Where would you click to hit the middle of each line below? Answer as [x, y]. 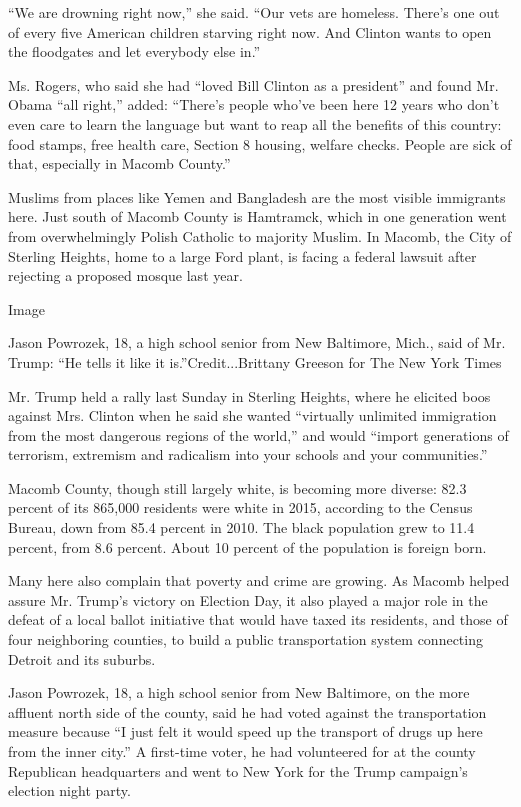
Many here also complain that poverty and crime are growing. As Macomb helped [259, 580]
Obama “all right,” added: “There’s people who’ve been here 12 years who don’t [254, 104]
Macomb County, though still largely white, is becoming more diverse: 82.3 [237, 487]
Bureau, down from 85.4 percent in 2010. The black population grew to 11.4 [241, 527]
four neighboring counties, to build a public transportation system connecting [245, 639]
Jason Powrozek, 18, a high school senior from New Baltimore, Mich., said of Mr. [257, 342]
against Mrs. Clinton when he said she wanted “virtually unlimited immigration [252, 415]
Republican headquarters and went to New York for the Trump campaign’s [238, 770]
